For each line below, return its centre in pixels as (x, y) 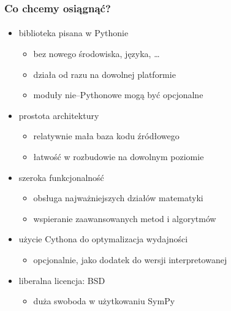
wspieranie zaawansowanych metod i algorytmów (125, 218)
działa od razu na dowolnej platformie (104, 74)
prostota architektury (59, 115)
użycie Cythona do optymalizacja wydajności (103, 239)
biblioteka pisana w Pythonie (74, 33)
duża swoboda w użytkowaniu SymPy (104, 301)
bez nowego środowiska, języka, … (97, 54)
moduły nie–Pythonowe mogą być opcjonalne (118, 95)
